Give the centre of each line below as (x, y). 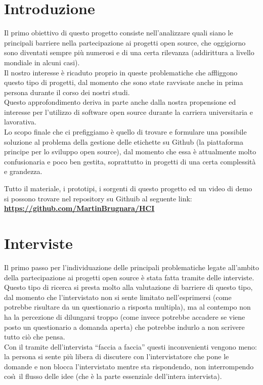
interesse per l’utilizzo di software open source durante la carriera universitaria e (128, 112)
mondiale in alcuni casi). (42, 62)
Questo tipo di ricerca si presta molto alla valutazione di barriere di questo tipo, (128, 287)
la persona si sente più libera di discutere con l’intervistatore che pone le (117, 356)
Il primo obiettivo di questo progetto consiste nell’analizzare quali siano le (119, 33)
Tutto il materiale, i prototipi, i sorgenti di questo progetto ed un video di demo (128, 188)
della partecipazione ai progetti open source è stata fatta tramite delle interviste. (129, 277)
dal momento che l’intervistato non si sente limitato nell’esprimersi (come (118, 297)
